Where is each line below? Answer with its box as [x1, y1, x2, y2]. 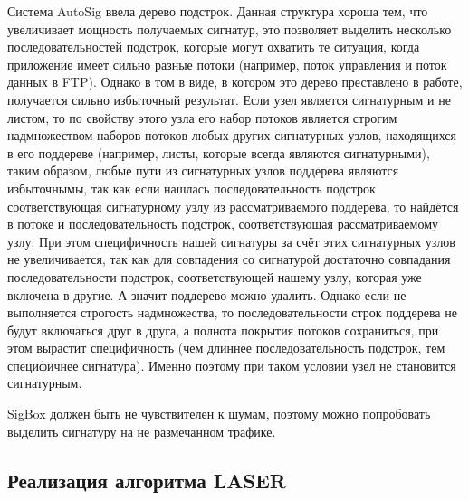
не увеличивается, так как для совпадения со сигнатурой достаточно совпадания [7, 250, 451, 269]
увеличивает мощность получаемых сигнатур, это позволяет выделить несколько [7, 19, 452, 38]
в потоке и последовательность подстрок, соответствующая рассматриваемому [7, 214, 439, 233]
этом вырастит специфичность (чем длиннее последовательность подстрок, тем [7, 338, 445, 357]
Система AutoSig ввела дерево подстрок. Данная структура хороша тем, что [7, 2, 428, 20]
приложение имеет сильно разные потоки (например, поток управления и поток [7, 54, 447, 73]
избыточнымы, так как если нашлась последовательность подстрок [7, 178, 376, 197]
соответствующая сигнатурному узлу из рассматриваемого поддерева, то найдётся [7, 196, 459, 215]
